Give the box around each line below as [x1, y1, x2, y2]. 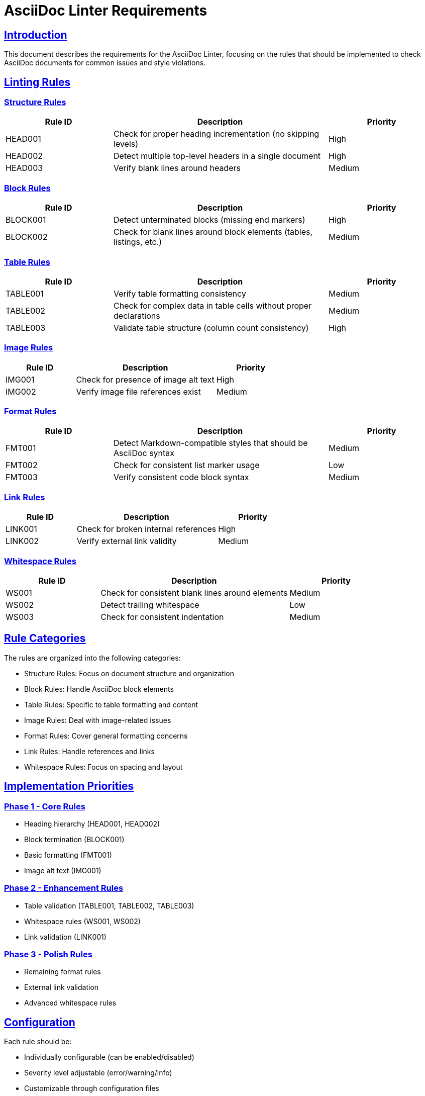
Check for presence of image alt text [76, 374, 215, 385]
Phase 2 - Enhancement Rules [4, 883, 124, 893]
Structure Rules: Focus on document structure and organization [24, 669, 235, 678]
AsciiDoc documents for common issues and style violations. [4, 58, 206, 67]
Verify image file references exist [76, 386, 201, 397]
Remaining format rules [24, 967, 101, 976]
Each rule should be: [4, 1037, 72, 1046]
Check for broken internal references [76, 524, 217, 534]
